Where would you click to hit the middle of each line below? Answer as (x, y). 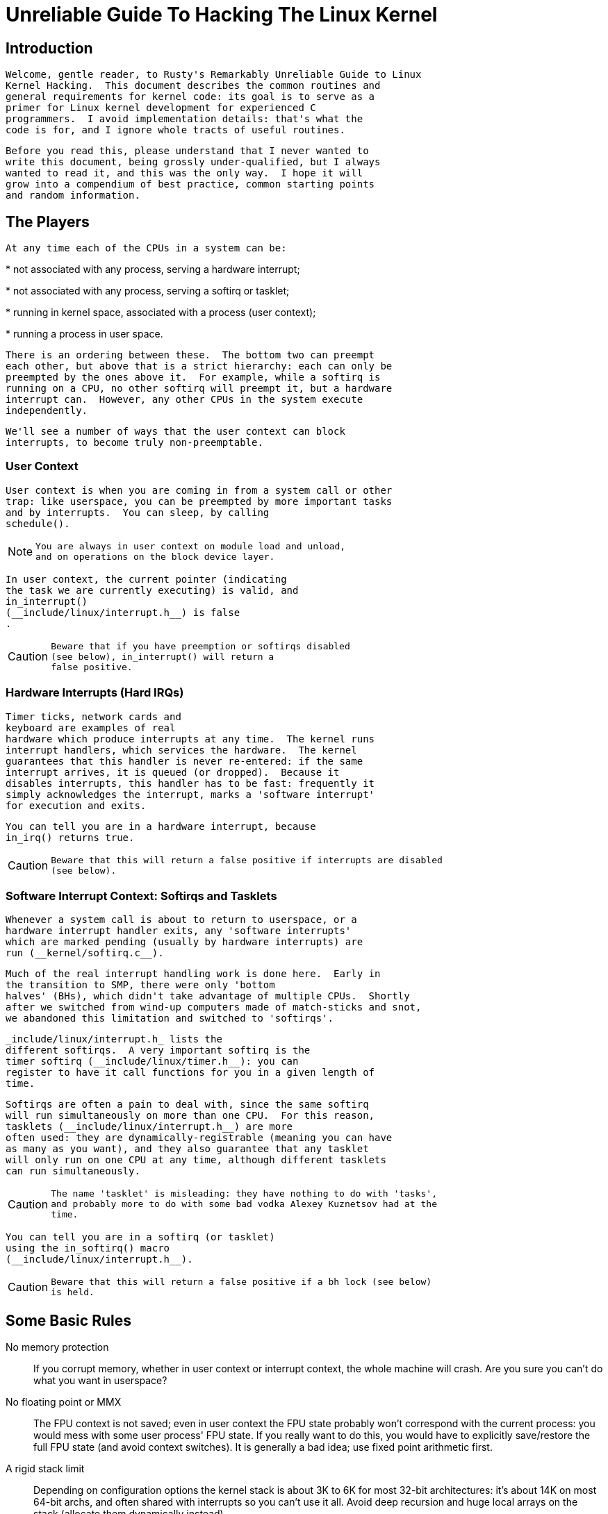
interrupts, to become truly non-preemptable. (134, 443)
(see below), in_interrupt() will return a (163, 656)
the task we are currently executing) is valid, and (152, 590)
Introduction (49, 48)
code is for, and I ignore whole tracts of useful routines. (175, 130)
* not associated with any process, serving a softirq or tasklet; (148, 291)
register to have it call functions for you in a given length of (190, 1073)
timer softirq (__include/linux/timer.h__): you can (152, 1062)
